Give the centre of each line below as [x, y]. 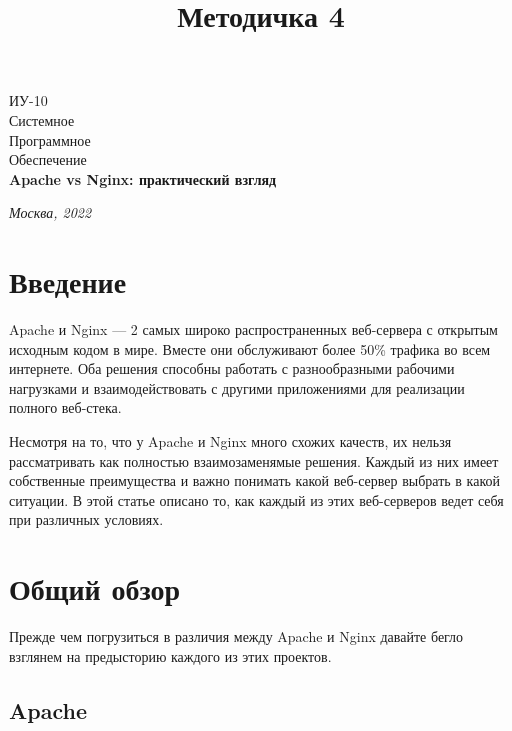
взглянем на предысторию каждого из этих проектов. [170, 655]
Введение [68, 281]
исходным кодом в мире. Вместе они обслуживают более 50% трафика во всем [250, 348]
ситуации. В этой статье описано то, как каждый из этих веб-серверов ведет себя [256, 499]
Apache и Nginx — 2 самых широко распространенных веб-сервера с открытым [253, 329]
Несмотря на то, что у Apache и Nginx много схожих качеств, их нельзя [230, 441]
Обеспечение [48, 159]
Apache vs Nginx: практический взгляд [143, 178]
